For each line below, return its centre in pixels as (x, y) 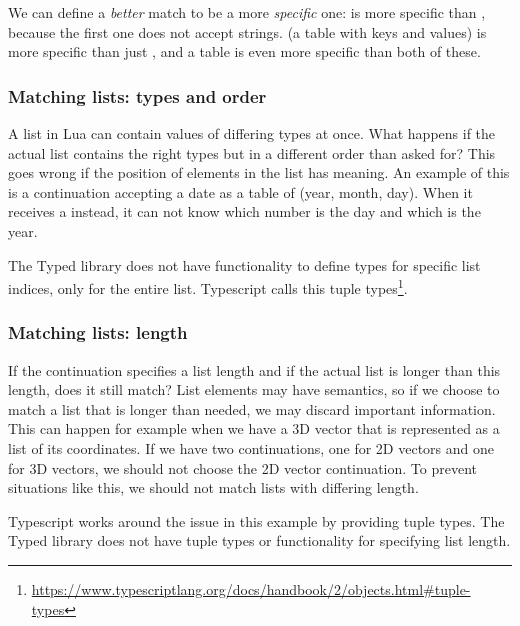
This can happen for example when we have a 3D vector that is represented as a (254, 428)
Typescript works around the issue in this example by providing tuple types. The (256, 520)
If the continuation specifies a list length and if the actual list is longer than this (254, 369)
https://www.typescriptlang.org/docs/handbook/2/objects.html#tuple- (251, 588)
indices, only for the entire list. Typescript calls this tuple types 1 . (208, 286)
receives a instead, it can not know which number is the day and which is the (244, 211)
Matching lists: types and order (137, 95)
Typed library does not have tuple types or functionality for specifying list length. (259, 540)
